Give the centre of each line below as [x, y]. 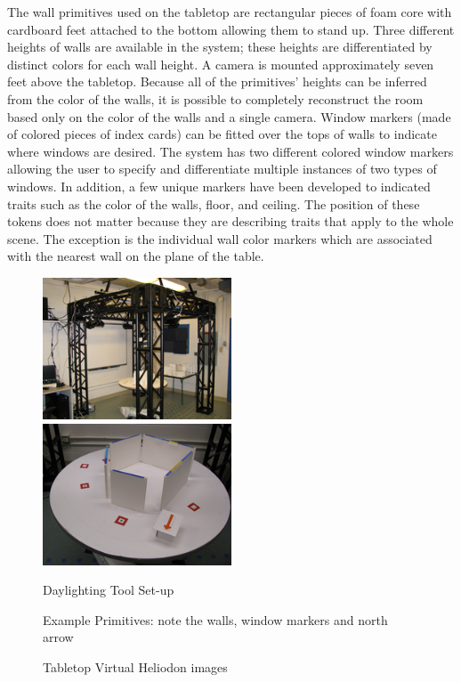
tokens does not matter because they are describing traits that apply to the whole [230, 221]
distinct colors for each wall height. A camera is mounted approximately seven [221, 64]
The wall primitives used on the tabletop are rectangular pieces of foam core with [230, 12]
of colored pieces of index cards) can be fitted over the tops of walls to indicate [222, 134]
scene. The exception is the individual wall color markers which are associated [220, 238]
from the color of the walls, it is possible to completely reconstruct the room [215, 98]
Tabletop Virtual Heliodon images [135, 666]
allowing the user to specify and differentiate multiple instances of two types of [222, 169]
